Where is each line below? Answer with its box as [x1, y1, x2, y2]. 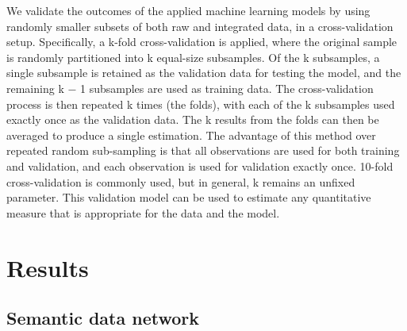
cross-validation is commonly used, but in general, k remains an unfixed [6, 173, 355, 190]
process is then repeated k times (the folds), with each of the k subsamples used [6, 95, 395, 112]
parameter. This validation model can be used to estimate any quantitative [6, 189, 371, 206]
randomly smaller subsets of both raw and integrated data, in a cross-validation [6, 17, 394, 34]
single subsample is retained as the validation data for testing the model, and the [6, 64, 401, 81]
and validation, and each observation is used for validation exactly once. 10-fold [6, 157, 394, 174]
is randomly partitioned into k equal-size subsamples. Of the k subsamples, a [6, 48, 380, 65]
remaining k [6, 79, 64, 96]
